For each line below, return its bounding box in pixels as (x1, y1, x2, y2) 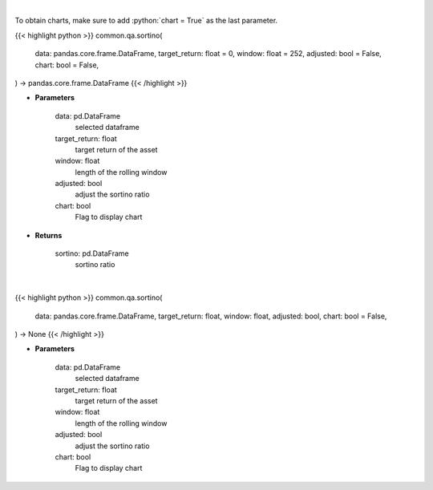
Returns (34, 230, 63, 240)
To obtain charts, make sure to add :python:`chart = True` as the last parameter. (14, 16, 278, 26)
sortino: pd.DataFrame (55, 249, 129, 258)
